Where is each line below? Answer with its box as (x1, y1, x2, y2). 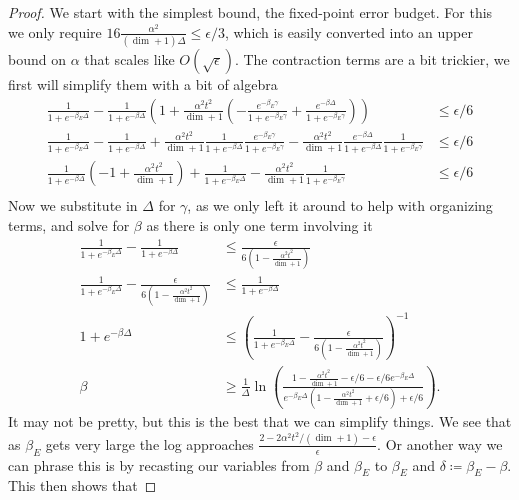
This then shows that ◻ (8, 475, 157, 496)
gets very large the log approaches (45, 433, 254, 454)
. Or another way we (377, 433, 503, 454)
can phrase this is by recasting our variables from (8, 454, 310, 475)
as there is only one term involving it (146, 215, 373, 236)
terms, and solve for (8, 215, 130, 236)
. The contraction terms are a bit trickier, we (234, 48, 510, 69)
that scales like (84, 48, 175, 69)
